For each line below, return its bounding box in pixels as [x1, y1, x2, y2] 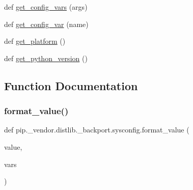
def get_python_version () [4, 52, 88, 63]
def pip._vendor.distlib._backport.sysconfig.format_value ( [4, 124, 189, 135]
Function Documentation [4, 77, 138, 93]
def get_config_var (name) [4, 18, 89, 29]
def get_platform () [4, 36, 66, 46]
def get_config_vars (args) [4, 2, 88, 12]
